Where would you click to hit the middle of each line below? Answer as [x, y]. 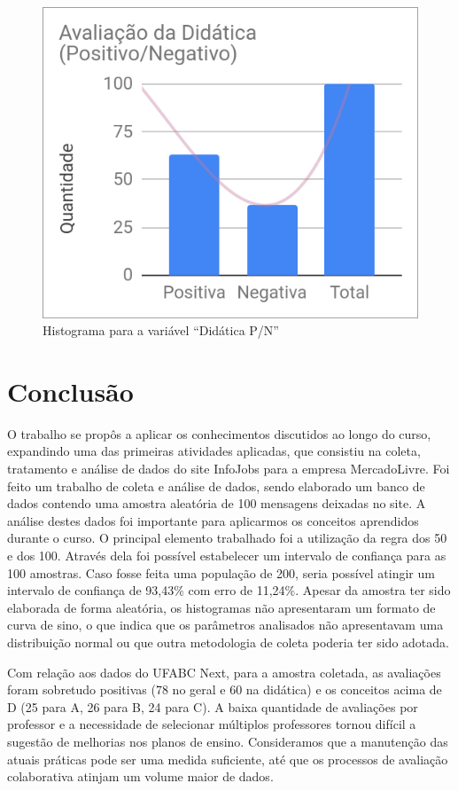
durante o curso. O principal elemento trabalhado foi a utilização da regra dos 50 [227, 538]
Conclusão [70, 391]
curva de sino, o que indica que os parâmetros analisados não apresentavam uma [225, 625]
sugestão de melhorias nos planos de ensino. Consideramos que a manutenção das [228, 741]
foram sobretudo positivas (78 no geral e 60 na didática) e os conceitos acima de [225, 689]
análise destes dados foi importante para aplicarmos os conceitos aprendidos [213, 520]
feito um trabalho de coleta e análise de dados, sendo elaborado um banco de [216, 486]
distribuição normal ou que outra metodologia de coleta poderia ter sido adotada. [228, 642]
